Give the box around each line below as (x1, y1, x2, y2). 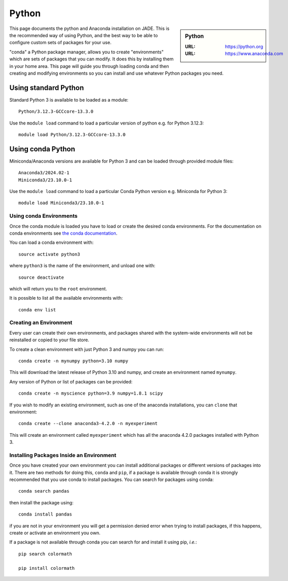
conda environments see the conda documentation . (9, 230, 118, 236)
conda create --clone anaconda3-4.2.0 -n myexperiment (18, 421, 158, 427)
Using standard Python (9, 83, 84, 92)
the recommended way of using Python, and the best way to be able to (9, 32, 158, 38)
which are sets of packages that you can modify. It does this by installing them (9, 56, 174, 62)
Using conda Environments (9, 212, 78, 219)
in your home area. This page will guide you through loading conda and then (9, 63, 170, 69)
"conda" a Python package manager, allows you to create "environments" (9, 49, 164, 55)
